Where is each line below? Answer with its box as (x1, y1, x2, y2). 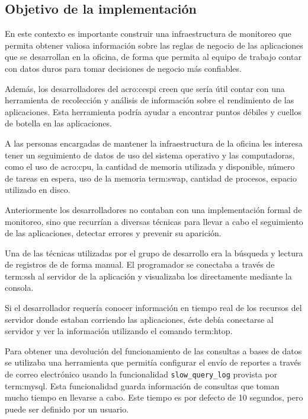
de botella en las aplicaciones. (5, 117, 112, 129)
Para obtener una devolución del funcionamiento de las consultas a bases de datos (5, 344, 302, 357)
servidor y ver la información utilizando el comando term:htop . (5, 325, 233, 337)
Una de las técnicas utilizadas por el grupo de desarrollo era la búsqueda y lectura (5, 246, 303, 259)
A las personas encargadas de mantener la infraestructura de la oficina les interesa (5, 137, 303, 149)
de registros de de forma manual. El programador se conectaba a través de (5, 258, 275, 271)
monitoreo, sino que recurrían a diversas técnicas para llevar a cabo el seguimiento (5, 215, 303, 227)
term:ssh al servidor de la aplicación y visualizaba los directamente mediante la (5, 269, 292, 282)
